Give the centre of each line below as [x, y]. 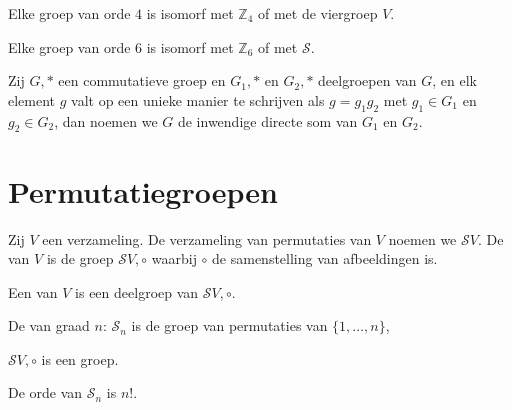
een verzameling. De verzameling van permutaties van [207, 238]
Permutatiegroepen [143, 190]
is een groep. [80, 358]
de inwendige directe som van [267, 120]
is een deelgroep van [137, 291]
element [32, 99]
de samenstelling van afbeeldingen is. [325, 258]
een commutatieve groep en [142, 80]
